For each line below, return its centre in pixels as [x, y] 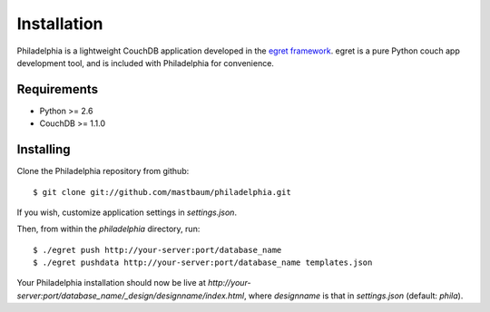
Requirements [58, 89]
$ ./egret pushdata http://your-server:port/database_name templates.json [203, 263]
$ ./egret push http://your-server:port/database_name [157, 250]
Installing [44, 150]
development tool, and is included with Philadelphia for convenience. [145, 63]
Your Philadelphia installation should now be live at [111, 283]
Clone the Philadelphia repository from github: [103, 171]
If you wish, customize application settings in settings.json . [127, 212]
